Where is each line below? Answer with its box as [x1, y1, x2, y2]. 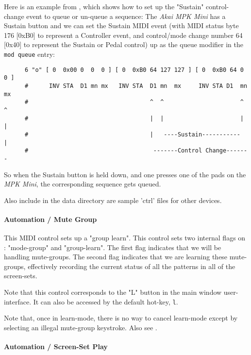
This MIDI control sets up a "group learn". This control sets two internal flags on [4, 233, 246, 243]
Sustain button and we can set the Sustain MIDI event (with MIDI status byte [4, 20, 239, 31]
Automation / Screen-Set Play [4, 341, 108, 352]
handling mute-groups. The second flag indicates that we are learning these [4, 252, 228, 262]
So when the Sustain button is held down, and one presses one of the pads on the [4, 169, 246, 179]
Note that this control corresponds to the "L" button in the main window [4, 287, 222, 297]
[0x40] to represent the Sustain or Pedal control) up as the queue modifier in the [4, 39, 243, 50]
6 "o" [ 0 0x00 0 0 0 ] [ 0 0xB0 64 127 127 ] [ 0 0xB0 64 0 [24, 66, 244, 73]
